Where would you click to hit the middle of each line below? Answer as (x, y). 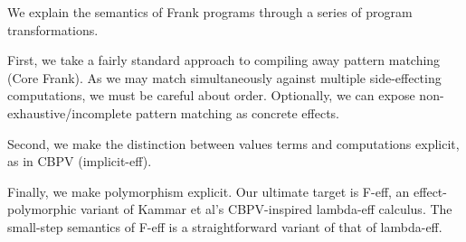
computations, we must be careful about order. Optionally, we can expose (211, 95)
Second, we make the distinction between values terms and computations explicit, (233, 143)
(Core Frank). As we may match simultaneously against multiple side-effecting (224, 77)
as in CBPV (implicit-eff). (80, 161)
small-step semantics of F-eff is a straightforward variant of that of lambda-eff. (225, 226)
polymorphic (42, 209)
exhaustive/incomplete (70, 112)
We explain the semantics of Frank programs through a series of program (210, 12)
